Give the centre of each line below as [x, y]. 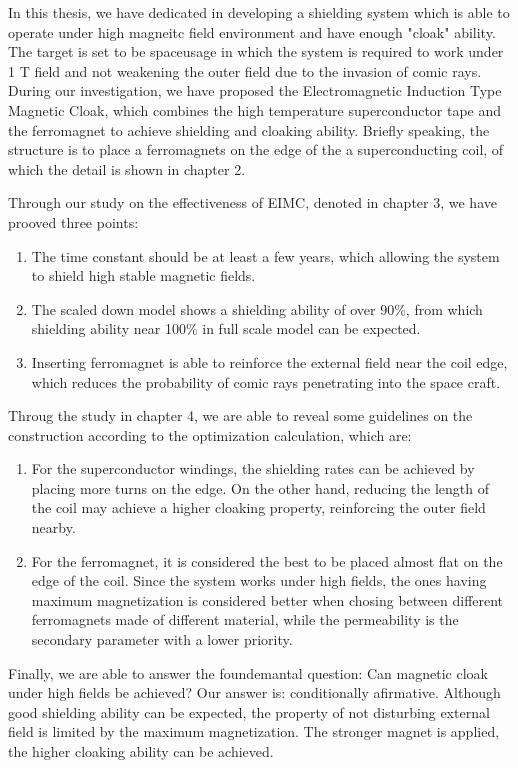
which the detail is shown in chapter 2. [127, 168]
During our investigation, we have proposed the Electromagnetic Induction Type [255, 90]
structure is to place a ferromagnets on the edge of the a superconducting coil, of [256, 149]
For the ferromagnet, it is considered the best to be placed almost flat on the [267, 560]
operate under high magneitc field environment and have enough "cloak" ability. [252, 31]
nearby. [53, 527]
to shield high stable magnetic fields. [143, 275]
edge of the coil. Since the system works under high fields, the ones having [259, 580]
